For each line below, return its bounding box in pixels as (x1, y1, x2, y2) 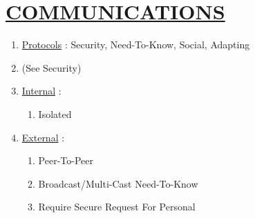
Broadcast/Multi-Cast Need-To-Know (38, 176, 198, 190)
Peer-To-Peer (38, 153, 93, 168)
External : (21, 130, 65, 144)
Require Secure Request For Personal (38, 199, 196, 214)
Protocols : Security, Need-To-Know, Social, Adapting (21, 37, 250, 52)
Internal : (21, 83, 62, 98)
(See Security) (21, 60, 82, 75)
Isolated (38, 106, 72, 121)
